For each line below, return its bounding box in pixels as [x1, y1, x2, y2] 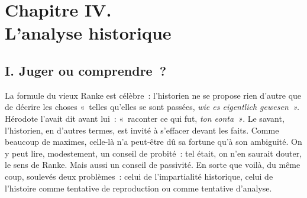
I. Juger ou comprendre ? [5, 61, 167, 79]
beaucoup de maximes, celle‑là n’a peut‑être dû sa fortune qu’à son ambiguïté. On [5, 135, 302, 148]
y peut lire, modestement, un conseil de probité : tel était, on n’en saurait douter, [5, 147, 302, 159]
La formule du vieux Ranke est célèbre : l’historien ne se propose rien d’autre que [5, 89, 302, 101]
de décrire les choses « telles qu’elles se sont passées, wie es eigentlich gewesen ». [5, 100, 299, 113]
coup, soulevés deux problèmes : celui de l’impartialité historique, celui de [5, 170, 273, 182]
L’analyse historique [5, 21, 172, 45]
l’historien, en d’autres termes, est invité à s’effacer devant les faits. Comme [5, 124, 279, 136]
